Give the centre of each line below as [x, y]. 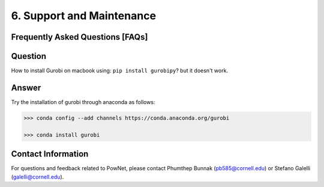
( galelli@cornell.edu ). [37, 177]
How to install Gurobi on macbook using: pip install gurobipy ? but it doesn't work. [119, 71]
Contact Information [50, 154]
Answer [26, 87]
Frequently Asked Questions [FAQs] [79, 37]
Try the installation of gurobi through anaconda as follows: [83, 102]
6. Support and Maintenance [83, 16]
